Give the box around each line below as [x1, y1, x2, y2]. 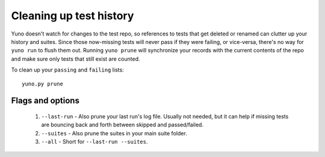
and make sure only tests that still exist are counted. [11, 55, 140, 63]
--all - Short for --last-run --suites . [41, 138, 148, 146]
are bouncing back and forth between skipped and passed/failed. [41, 121, 204, 129]
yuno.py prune [22, 80, 63, 87]
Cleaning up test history [11, 9, 134, 22]
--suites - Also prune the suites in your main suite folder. [41, 129, 188, 137]
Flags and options [11, 96, 79, 106]
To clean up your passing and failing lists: [11, 66, 124, 73]
